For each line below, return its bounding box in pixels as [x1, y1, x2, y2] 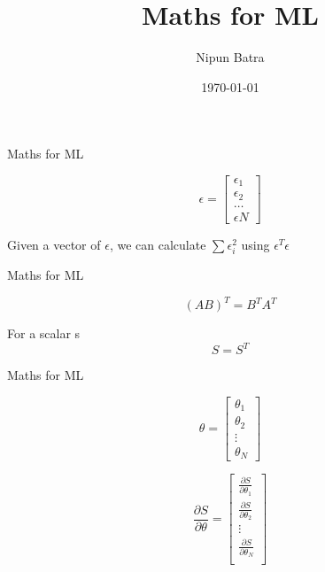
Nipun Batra [196, 48, 265, 66]
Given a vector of [7, 235, 101, 253]
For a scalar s [7, 324, 81, 343]
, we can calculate [109, 235, 206, 253]
